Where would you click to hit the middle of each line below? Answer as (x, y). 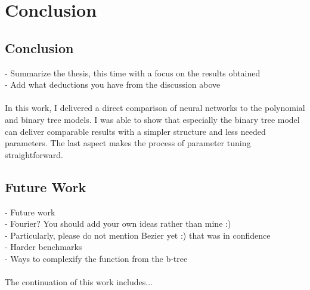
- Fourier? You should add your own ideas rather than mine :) (118, 223)
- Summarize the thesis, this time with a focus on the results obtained (133, 72)
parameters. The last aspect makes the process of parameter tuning (128, 143)
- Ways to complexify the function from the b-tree (96, 258)
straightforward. (34, 154)
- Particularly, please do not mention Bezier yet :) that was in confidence (138, 235)
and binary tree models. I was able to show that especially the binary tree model (152, 119)
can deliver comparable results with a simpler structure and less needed (135, 131)
